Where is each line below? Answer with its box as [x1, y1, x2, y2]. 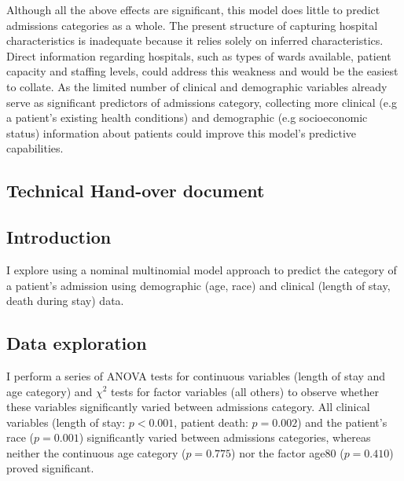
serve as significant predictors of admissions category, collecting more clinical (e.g [6, 94, 397, 110]
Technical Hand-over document [6, 178, 265, 203]
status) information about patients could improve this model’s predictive [6, 124, 357, 141]
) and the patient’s [297, 413, 387, 430]
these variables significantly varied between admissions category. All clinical [6, 398, 370, 415]
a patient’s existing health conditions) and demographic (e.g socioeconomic [6, 109, 368, 126]
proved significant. [6, 460, 94, 476]
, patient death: [174, 413, 248, 430]
